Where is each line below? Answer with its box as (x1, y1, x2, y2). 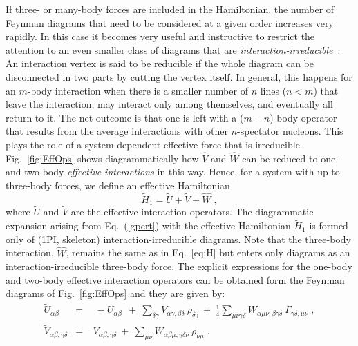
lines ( (260, 83, 287, 97)
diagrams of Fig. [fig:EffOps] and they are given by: (6, 286, 225, 300)
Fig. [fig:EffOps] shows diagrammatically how (6, 151, 199, 165)
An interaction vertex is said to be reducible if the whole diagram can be (6, 56, 314, 70)
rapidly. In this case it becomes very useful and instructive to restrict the (6, 29, 315, 44)
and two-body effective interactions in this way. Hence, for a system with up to (6, 164, 340, 179)
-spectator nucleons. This (237, 124, 343, 138)
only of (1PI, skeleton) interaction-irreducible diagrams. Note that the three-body (6, 231, 351, 246)
